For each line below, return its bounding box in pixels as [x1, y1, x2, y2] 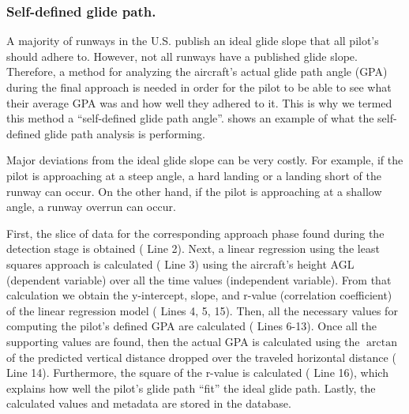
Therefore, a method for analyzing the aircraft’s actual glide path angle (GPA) [6, 63, 388, 80]
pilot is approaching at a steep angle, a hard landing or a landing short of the [6, 167, 381, 183]
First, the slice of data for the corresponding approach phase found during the [6, 224, 385, 241]
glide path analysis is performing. [44, 125, 205, 141]
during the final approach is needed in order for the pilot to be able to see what [6, 79, 392, 95]
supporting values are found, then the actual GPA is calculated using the [6, 333, 360, 349]
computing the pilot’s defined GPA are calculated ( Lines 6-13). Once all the [6, 318, 377, 334]
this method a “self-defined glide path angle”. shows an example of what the [6, 110, 374, 126]
